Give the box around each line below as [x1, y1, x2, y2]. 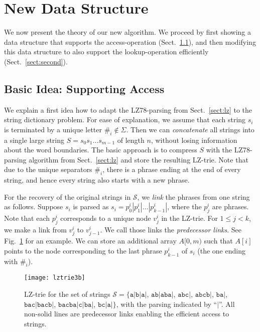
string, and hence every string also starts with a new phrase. [4, 175, 190, 185]
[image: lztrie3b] [24, 274, 85, 282]
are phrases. [212, 201, 249, 212]
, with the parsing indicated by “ [116, 298, 217, 309]
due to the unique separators [4, 164, 92, 175]
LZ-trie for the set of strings [24, 289, 110, 299]
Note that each [4, 213, 50, 223]
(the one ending [197, 245, 245, 256]
